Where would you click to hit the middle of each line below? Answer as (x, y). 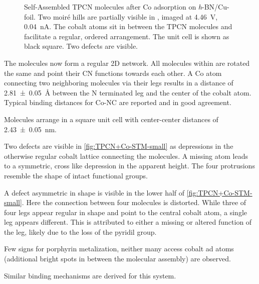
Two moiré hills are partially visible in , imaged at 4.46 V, (128, 16)
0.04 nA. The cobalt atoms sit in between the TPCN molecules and (128, 26)
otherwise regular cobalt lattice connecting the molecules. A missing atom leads (126, 156)
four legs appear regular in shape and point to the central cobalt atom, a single (126, 212)
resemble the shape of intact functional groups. (76, 175)
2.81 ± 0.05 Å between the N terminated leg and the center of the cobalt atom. (128, 92)
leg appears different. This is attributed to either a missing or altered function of (128, 222)
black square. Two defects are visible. (81, 46)
